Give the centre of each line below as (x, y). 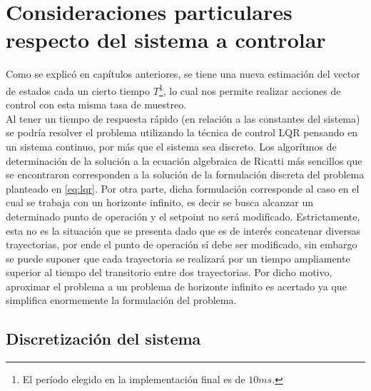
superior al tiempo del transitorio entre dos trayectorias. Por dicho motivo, (169, 272)
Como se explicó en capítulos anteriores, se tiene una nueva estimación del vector (183, 74)
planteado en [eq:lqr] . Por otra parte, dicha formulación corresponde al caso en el (183, 188)
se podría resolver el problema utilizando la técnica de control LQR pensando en (182, 132)
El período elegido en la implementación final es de (134, 379)
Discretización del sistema (103, 339)
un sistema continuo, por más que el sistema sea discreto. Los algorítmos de (171, 146)
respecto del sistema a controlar (166, 40)
